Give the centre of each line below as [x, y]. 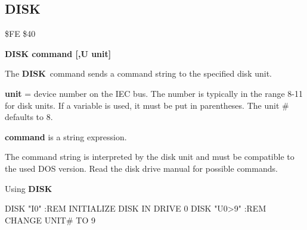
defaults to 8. [29, 117]
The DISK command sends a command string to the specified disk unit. [138, 73]
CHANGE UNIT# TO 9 [50, 220]
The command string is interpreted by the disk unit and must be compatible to [150, 157]
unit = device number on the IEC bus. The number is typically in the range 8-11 [154, 93]
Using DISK [29, 188]
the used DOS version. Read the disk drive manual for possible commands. [141, 168]
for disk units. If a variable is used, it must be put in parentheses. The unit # [147, 105]
